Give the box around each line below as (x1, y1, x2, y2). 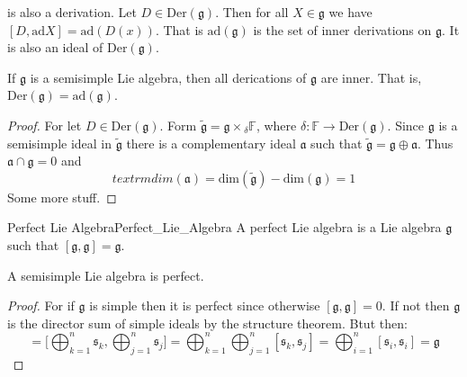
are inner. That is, (320, 67, 422, 86)
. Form (159, 115, 197, 134)
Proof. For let (7, 115, 82, 134)
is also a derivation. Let (7, 3, 137, 21)
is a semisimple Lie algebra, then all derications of (30, 67, 307, 86)
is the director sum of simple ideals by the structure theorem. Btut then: (7, 313, 408, 332)
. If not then (382, 296, 450, 315)
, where (256, 115, 297, 134)
